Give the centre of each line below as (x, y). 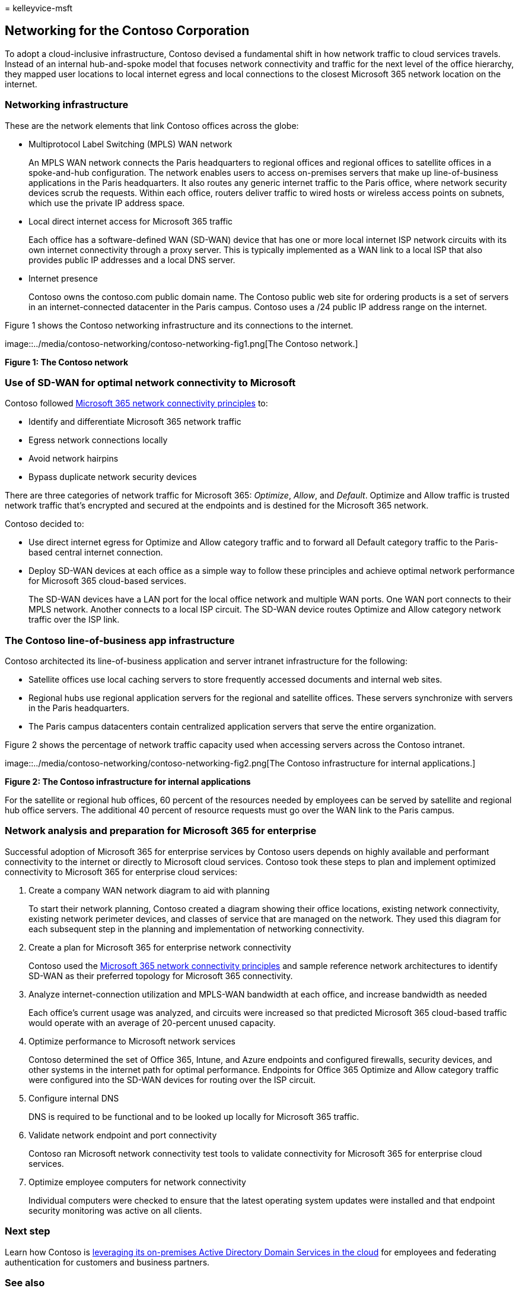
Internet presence (63, 278)
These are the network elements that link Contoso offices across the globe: (152, 125)
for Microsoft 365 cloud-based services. (108, 581)
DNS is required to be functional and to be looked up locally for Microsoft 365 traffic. (194, 1116)
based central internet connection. (96, 553)
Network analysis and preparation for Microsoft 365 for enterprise (161, 831)
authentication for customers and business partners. (107, 1262)
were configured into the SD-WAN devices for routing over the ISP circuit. (172, 1079)
